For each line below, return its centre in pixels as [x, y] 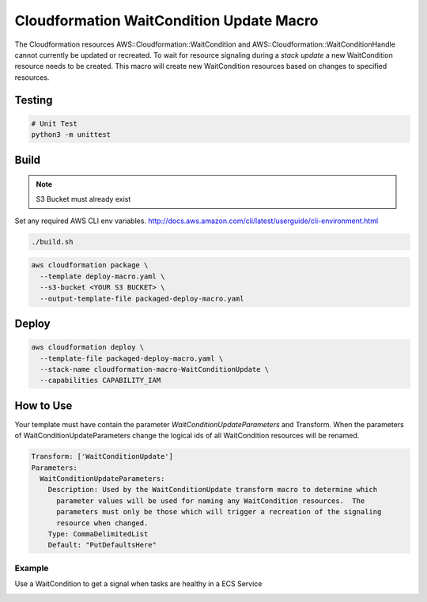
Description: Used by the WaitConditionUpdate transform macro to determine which [213, 490]
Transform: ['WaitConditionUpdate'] [102, 456]
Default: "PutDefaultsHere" [102, 545]
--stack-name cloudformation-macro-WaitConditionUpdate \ [155, 369]
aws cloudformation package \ [90, 265]
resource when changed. [102, 523]
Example [32, 568]
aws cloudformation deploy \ [88, 347]
